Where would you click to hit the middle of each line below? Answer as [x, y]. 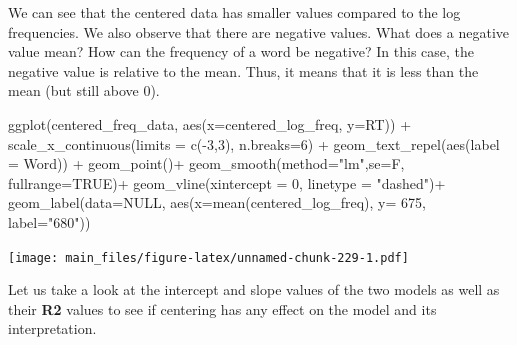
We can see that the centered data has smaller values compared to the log [234, 12]
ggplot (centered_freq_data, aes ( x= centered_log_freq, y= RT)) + [210, 123]
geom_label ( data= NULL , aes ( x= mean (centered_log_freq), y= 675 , [217, 202]
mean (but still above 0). [84, 90]
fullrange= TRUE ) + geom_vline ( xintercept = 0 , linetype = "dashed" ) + [227, 182]
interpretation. [52, 328]
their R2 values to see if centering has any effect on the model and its [222, 308]
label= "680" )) [49, 221]
